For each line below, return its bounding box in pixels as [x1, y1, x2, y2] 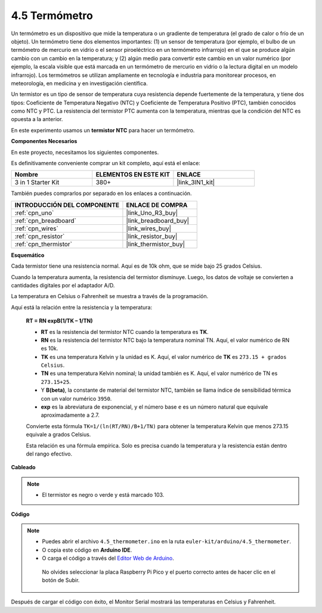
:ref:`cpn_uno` [14, 209, 54, 217]
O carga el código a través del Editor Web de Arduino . [42, 555, 174, 562]
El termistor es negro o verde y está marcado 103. [42, 491, 165, 499]
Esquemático [11, 251, 45, 259]
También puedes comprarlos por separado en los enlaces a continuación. [11, 190, 192, 197]
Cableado [11, 464, 36, 471]
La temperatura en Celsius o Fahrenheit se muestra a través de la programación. [11, 293, 209, 300]
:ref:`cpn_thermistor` [14, 240, 73, 248]
